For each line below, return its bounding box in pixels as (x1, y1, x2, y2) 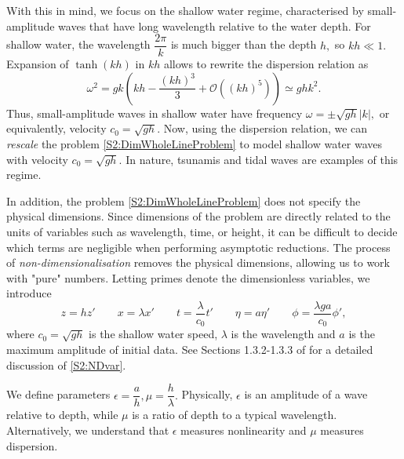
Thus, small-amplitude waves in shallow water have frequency (6, 104, 303, 121)
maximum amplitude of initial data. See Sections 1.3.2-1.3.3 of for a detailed (6, 341, 373, 358)
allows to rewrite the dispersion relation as (163, 56, 369, 72)
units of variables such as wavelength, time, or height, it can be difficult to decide (6, 224, 398, 239)
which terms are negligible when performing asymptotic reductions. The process (6, 239, 391, 255)
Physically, (181, 386, 233, 403)
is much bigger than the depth (170, 36, 317, 53)
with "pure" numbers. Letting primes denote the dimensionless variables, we (6, 269, 370, 286)
